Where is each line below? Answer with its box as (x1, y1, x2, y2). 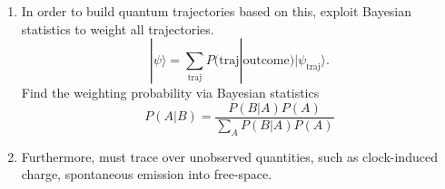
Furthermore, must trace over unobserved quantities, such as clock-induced (21, 146, 438, 165)
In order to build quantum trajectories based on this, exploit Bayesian (21, 2, 412, 20)
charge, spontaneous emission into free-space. (21, 165, 272, 184)
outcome (242, 54, 290, 68)
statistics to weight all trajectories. (21, 19, 214, 38)
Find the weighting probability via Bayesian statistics (21, 83, 320, 102)
